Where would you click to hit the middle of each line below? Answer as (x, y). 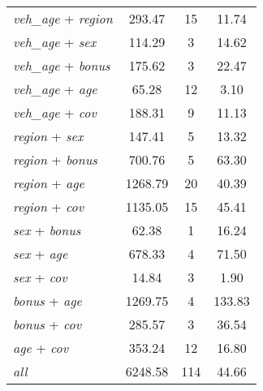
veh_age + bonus (62, 65)
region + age (49, 183)
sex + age (41, 254)
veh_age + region (63, 18)
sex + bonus (47, 230)
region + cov (49, 206)
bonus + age (47, 301)
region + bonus (55, 159)
